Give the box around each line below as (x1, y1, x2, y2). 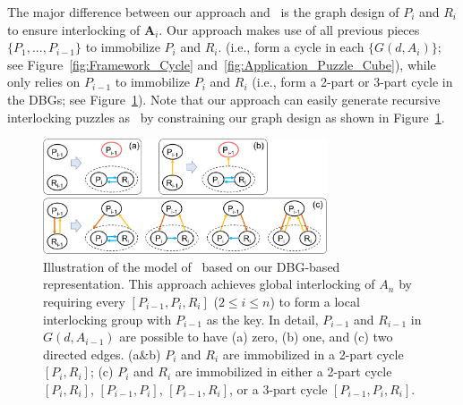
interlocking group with (43, 309, 172, 328)
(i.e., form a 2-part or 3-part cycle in (252, 72, 453, 91)
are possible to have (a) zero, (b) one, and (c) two (119, 327, 393, 346)
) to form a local (270, 292, 360, 311)
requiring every (43, 292, 125, 311)
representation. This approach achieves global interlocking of (43, 274, 375, 293)
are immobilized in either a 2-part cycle (175, 362, 392, 381)
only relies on (7, 72, 81, 91)
